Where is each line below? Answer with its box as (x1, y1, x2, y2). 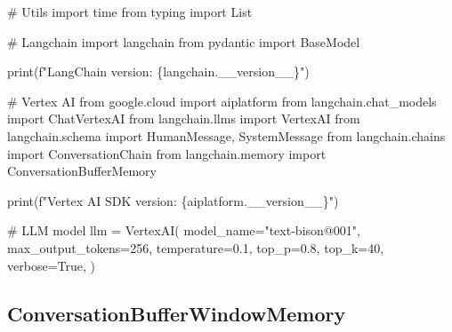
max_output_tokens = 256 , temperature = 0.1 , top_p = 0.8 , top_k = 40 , (7, 238, 384, 257)
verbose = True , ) (7, 256, 95, 274)
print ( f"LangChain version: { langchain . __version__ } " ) (7, 62, 310, 81)
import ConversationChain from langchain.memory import (7, 144, 327, 162)
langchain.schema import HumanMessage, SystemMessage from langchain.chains (7, 126, 446, 145)
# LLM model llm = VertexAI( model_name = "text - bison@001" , (7, 221, 360, 240)
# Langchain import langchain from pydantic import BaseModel (7, 32, 360, 51)
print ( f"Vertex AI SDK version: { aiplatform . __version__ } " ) (7, 191, 339, 209)
